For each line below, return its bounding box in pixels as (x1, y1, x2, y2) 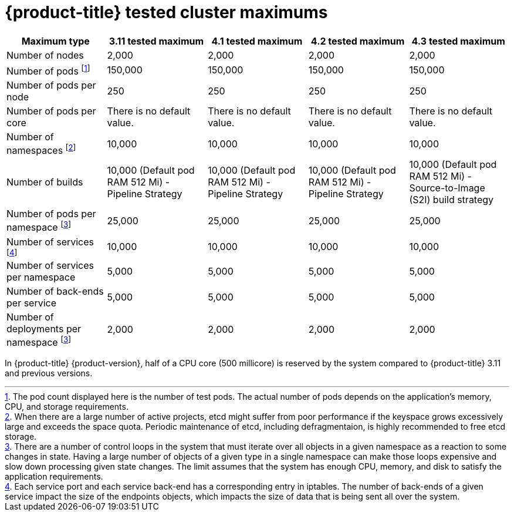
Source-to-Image (409, 182, 485, 194)
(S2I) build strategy (409, 194, 494, 206)
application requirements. (5, 471, 103, 482)
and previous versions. (5, 368, 93, 379)
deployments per (6, 322, 82, 335)
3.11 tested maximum (109, 35, 204, 47)
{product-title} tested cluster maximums (5, 2, 328, 22)
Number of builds (6, 176, 83, 188)
